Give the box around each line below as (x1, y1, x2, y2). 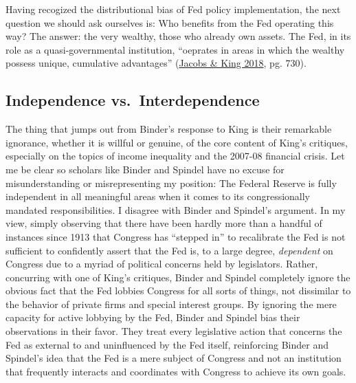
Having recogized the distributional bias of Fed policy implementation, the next (5, 2, 341, 16)
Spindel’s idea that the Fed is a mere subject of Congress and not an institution (5, 351, 342, 365)
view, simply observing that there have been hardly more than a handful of (5, 216, 322, 230)
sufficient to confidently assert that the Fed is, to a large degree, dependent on (5, 243, 333, 257)
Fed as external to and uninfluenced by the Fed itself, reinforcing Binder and (5, 337, 329, 351)
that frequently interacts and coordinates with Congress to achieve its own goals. (5, 364, 346, 378)
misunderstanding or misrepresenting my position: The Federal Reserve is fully (5, 175, 337, 190)
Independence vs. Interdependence (5, 89, 260, 111)
